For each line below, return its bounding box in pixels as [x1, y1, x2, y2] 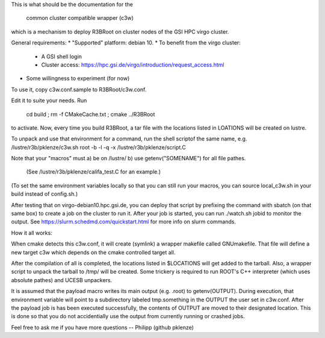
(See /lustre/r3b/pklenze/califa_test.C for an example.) [26, 168, 161, 175]
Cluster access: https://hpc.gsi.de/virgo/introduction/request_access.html [41, 61, 224, 68]
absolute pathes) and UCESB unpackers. [11, 276, 113, 283]
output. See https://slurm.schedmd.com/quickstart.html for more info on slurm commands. [11, 218, 236, 225]
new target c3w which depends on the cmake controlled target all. [11, 249, 176, 256]
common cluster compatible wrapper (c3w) [26, 14, 134, 22]
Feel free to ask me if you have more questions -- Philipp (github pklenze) [11, 324, 194, 331]
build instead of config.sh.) [11, 190, 78, 198]
